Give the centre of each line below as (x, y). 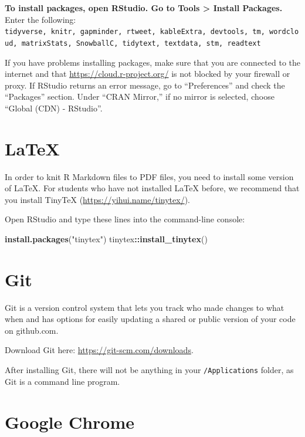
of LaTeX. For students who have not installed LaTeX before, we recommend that (152, 188)
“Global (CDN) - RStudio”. (54, 108)
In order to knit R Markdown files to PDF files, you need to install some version (149, 176)
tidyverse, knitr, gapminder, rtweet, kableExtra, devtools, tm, (135, 32)
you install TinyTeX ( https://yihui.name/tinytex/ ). (97, 199)
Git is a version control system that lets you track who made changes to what (145, 307)
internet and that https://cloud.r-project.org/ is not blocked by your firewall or (148, 74)
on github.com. (32, 330)
